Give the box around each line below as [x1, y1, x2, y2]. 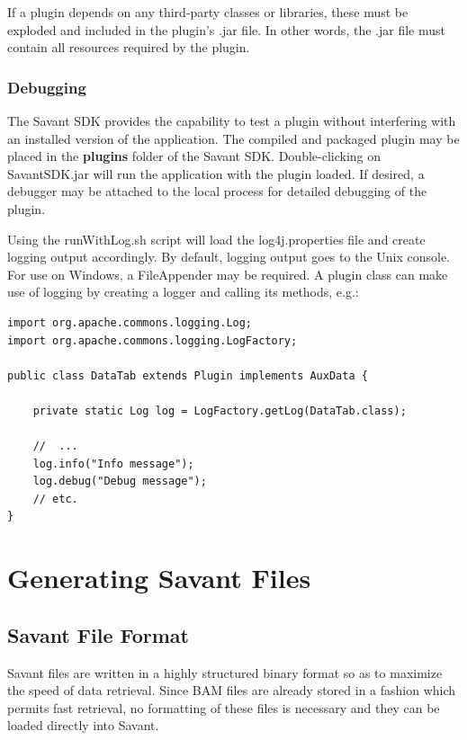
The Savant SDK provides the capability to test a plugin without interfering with [7, 111, 456, 129]
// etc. [32, 492, 78, 505]
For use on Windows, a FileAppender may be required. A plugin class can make [7, 264, 448, 283]
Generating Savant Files [7, 559, 311, 596]
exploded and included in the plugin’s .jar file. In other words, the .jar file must [7, 20, 445, 39]
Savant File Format [7, 620, 189, 648]
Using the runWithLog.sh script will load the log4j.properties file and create [7, 229, 426, 248]
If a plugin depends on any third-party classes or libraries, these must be [7, 3, 409, 21]
